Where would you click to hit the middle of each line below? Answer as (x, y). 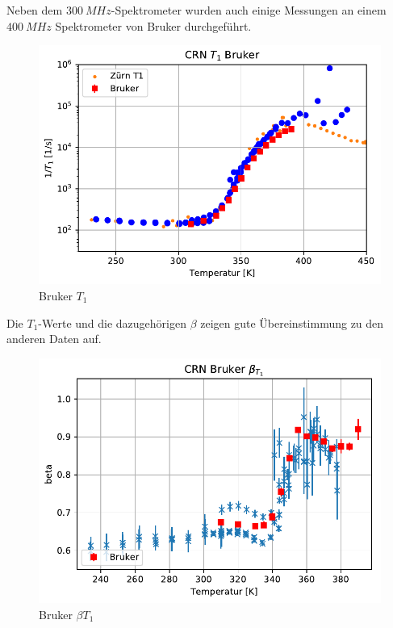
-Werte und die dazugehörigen (112, 322)
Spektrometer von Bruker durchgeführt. (153, 25)
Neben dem (35, 10)
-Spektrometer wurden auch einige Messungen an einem (249, 10)
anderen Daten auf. (54, 339)
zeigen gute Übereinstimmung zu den (292, 322)
